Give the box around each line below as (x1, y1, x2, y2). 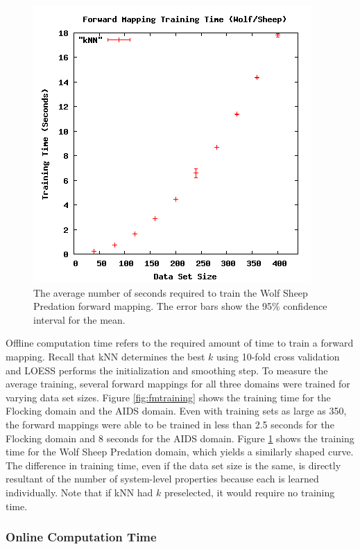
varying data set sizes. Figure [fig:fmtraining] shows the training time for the (6, 390, 331, 404)
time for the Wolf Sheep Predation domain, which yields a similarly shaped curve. (6, 444, 354, 459)
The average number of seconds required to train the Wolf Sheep (33, 285, 308, 299)
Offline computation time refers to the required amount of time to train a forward (6, 335, 354, 350)
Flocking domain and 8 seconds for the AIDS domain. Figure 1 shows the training (6, 430, 354, 445)
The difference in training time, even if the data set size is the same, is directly (6, 458, 341, 472)
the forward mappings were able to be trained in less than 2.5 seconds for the (6, 417, 334, 431)
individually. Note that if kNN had (6, 485, 153, 499)
